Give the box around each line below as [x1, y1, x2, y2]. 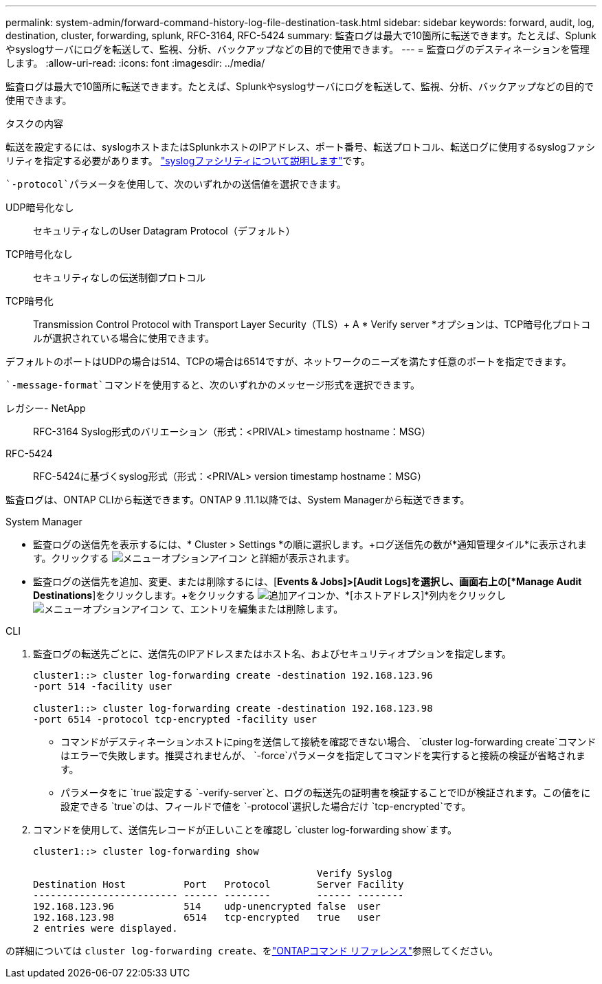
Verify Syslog [317, 868, 392, 879]
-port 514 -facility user [33, 681, 172, 692]
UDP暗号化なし [5, 201, 74, 213]
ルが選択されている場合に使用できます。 [33, 332, 215, 344]
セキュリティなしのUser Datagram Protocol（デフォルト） [33, 225, 296, 237]
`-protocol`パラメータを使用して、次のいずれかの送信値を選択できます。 [5, 179, 346, 190]
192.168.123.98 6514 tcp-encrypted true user [33, 912, 381, 923]
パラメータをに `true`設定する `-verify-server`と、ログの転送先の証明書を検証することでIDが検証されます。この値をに [60, 787, 591, 798]
